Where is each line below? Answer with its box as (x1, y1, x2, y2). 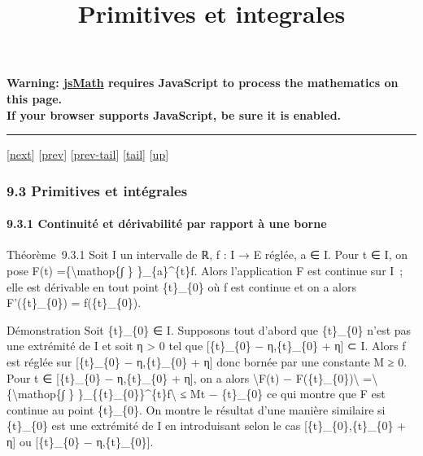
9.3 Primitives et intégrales (7, 180, 188, 200)
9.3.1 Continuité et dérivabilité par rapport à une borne (7, 215, 327, 232)
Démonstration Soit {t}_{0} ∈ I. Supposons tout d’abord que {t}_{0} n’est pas (7, 321, 412, 338)
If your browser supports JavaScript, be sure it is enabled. (7, 106, 342, 123)
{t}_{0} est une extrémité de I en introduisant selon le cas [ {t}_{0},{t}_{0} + (7, 417, 407, 434)
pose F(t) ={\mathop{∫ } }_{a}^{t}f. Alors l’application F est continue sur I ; (7, 261, 403, 278)
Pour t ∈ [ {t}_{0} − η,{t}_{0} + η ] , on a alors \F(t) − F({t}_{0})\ (7, 369, 360, 386)
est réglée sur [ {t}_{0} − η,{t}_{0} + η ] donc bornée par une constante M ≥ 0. (7, 353, 408, 370)
